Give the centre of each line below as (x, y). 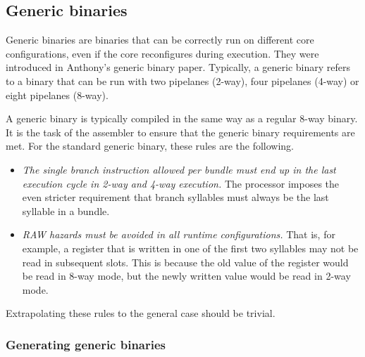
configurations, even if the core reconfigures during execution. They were (162, 53)
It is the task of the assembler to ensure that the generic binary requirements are (180, 132)
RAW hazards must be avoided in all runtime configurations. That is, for (179, 234)
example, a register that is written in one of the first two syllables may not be (190, 248)
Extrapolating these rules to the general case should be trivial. (141, 313)
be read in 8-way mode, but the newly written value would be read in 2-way (186, 276)
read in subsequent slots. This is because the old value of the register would (185, 262)
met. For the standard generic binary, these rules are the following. (150, 146)
